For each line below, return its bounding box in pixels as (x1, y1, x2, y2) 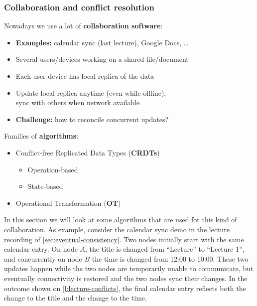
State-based (27, 181, 63, 191)
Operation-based (27, 164, 78, 174)
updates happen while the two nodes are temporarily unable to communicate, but (4, 263, 254, 274)
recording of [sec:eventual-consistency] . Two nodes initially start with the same (4, 234, 244, 244)
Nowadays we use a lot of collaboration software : (4, 20, 163, 31)
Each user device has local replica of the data (15, 71, 154, 81)
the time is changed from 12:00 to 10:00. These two (92, 253, 249, 264)
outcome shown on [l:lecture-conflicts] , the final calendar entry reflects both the (4, 283, 246, 293)
